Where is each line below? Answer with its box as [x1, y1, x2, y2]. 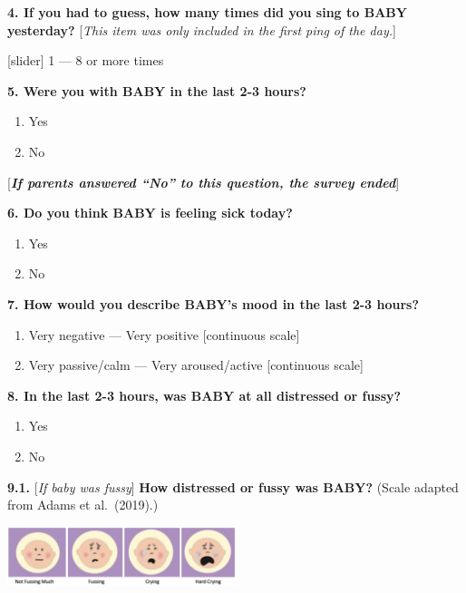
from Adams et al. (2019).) [7, 495, 159, 514]
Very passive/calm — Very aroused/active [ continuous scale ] [28, 355, 364, 374]
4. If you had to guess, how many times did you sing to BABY [7, 3, 407, 21]
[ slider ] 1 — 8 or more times [7, 51, 164, 70]
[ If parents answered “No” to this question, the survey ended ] [7, 172, 400, 191]
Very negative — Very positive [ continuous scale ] [28, 325, 300, 344]
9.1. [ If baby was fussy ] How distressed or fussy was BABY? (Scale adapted [7, 477, 459, 496]
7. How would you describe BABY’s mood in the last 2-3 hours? [7, 294, 419, 313]
